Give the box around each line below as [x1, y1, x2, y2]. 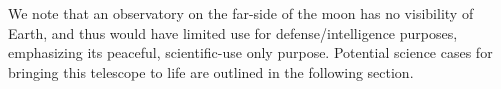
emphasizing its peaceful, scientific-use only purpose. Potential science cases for [8, 42, 493, 63]
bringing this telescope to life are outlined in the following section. [8, 61, 414, 82]
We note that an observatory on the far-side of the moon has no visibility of [8, 3, 474, 23]
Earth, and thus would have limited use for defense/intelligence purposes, [8, 22, 458, 43]
